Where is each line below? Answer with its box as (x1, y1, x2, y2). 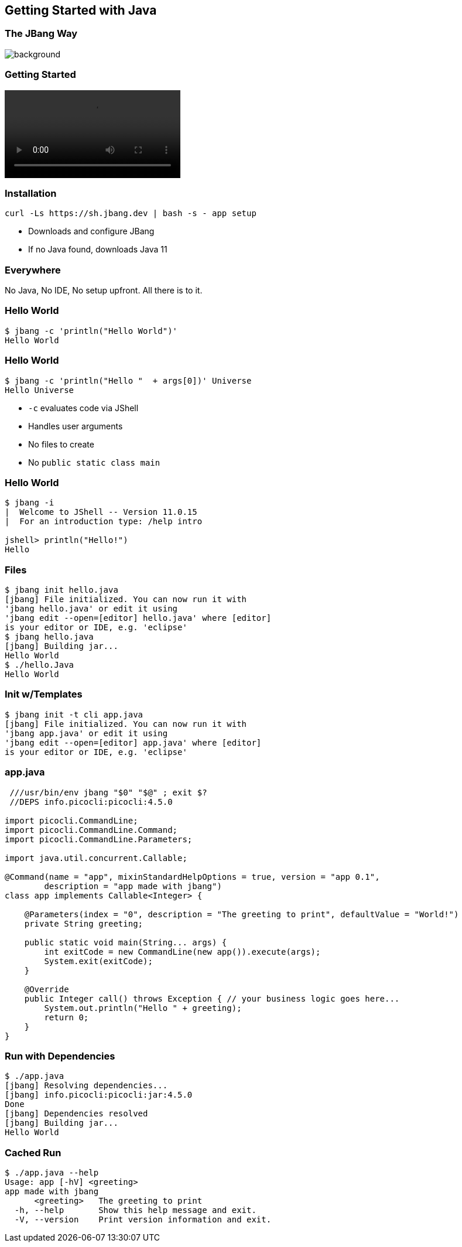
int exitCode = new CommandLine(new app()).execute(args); (44, 947, 321, 956)
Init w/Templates (5, 688, 83, 701)
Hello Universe (5, 385, 74, 395)
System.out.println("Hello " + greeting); (44, 1003, 242, 1013)
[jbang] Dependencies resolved (5, 1109, 148, 1119)
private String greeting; (24, 918, 143, 928)
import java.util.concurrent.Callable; (5, 853, 187, 863)
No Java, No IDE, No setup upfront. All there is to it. (5, 285, 203, 296)
